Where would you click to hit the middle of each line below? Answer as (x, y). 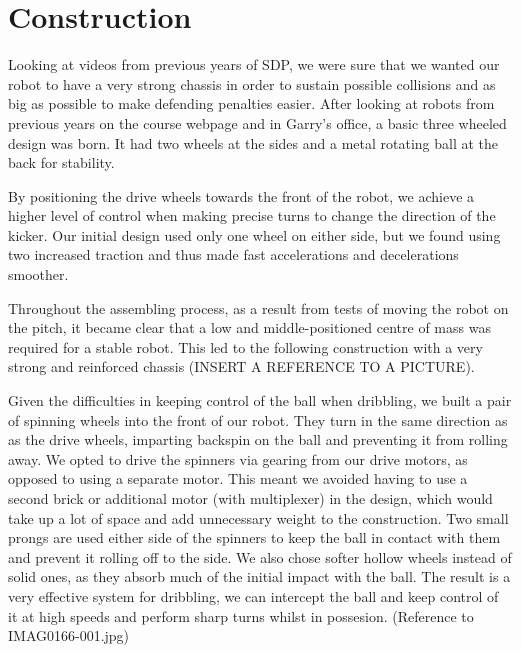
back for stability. (61, 162)
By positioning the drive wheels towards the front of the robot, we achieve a (241, 195)
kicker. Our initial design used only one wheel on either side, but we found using (254, 234)
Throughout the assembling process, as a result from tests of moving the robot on (258, 307)
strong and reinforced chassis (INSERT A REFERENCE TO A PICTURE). (241, 366)
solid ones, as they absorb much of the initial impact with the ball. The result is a (259, 576)
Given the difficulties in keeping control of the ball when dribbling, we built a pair (260, 400)
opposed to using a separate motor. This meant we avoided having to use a (238, 478)
